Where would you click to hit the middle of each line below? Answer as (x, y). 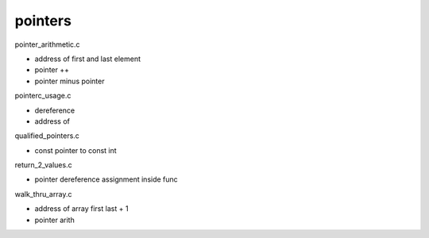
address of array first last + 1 (81, 209)
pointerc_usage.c (43, 96)
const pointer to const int (75, 150)
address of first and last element (87, 59)
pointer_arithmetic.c (47, 44)
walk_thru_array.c (43, 194)
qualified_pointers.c (47, 136)
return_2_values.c (43, 165)
